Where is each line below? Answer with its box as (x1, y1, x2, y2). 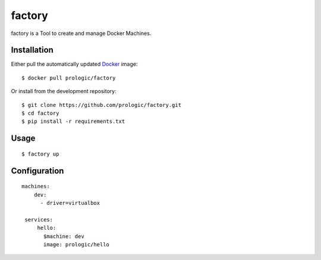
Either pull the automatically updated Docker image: (11, 61, 138, 68)
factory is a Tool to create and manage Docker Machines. (11, 30, 152, 37)
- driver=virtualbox (40, 199, 100, 206)
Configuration (11, 166, 64, 176)
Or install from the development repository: (11, 88, 117, 95)
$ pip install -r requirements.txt (21, 118, 125, 125)
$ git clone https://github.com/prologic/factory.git (21, 102, 181, 108)
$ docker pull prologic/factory (21, 74, 116, 81)
